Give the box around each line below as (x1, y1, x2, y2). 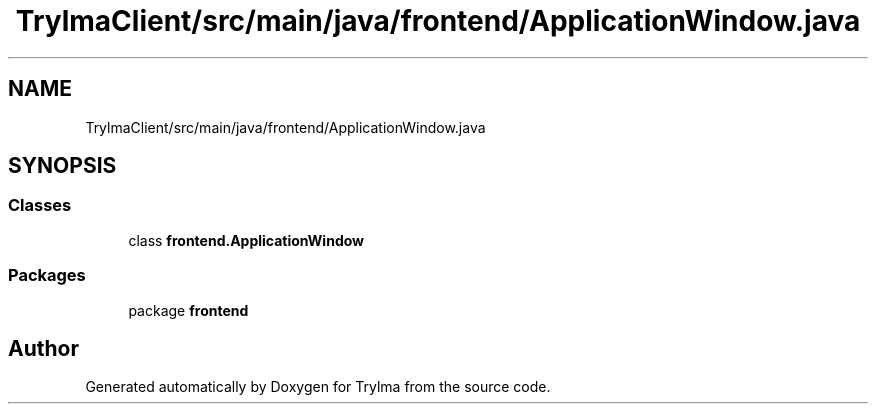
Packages (8, 265, 86, 286)
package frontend (128, 301, 249, 319)
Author (8, 335, 79, 361)
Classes (8, 195, 72, 216)
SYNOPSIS (8, 153, 117, 179)
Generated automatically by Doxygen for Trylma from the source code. (85, 378, 551, 396)
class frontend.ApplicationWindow (128, 231, 364, 249)
